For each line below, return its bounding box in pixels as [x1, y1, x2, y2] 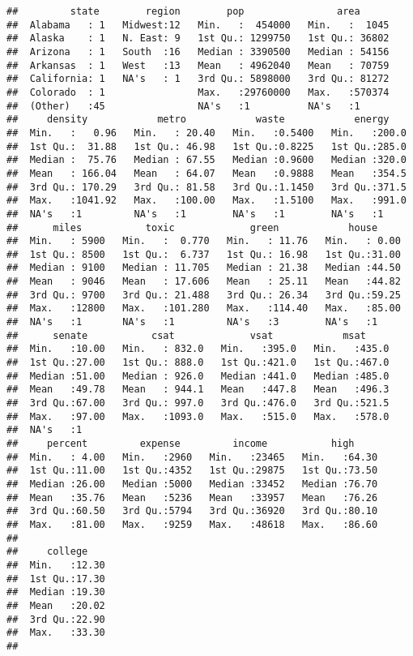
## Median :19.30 [6, 586, 105, 598]
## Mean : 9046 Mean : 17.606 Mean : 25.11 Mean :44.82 [6, 276, 401, 288]
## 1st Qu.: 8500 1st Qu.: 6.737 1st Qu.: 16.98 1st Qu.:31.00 [6, 248, 401, 260]
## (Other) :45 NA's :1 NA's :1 [6, 100, 360, 112]
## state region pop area [6, 6, 360, 17]
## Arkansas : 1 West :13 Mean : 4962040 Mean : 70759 [6, 59, 390, 71]
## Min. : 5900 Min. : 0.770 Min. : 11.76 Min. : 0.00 [6, 235, 401, 247]
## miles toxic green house [6, 221, 378, 234]
